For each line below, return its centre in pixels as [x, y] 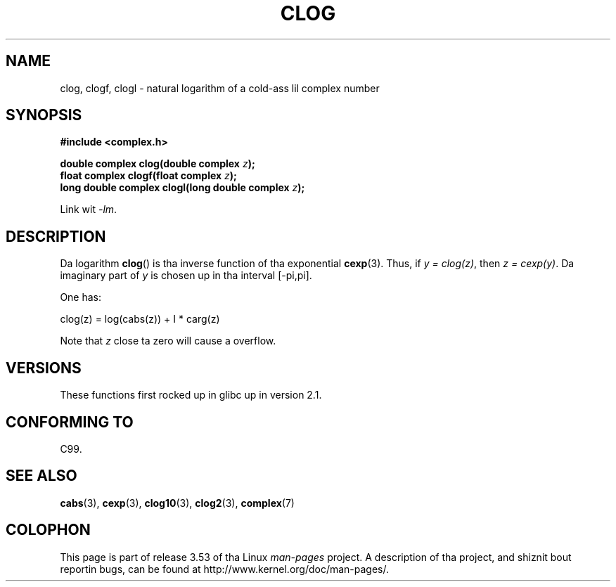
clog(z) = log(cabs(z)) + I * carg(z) [140, 319]
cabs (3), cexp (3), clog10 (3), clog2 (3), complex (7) [177, 503]
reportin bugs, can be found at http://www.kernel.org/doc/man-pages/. [225, 569]
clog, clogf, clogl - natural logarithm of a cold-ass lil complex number [220, 88]
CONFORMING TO [70, 422]
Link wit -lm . [89, 209]
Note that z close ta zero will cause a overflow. [168, 341]
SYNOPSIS [44, 115]
